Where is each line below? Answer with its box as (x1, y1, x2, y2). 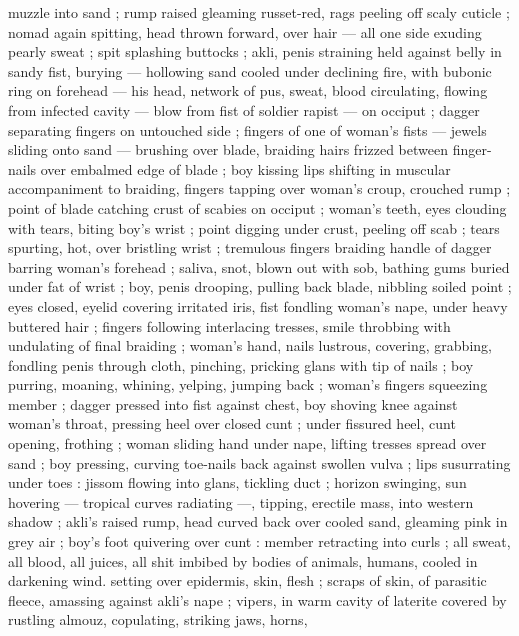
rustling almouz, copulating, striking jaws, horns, (8, 609, 308, 630)
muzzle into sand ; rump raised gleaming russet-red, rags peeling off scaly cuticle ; (8, 2, 510, 22)
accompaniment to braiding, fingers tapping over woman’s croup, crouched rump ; (8, 178, 511, 199)
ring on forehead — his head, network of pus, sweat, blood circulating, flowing (8, 80, 488, 101)
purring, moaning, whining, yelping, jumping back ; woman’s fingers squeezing (8, 374, 488, 395)
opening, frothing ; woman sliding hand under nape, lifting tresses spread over (8, 433, 487, 454)
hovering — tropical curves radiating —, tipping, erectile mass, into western (8, 491, 474, 512)
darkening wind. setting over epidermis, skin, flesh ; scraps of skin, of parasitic (8, 570, 487, 591)
